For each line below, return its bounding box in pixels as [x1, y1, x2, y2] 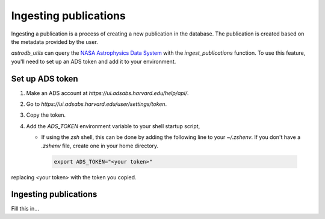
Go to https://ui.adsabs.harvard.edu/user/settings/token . [26, 100, 167, 108]
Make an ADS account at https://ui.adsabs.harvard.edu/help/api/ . [26, 89, 189, 96]
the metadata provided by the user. [11, 38, 99, 45]
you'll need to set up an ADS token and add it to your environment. [11, 58, 176, 65]
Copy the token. [26, 111, 66, 119]
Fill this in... [11, 205, 39, 212]
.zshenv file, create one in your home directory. [41, 142, 159, 149]
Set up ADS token [11, 73, 78, 84]
